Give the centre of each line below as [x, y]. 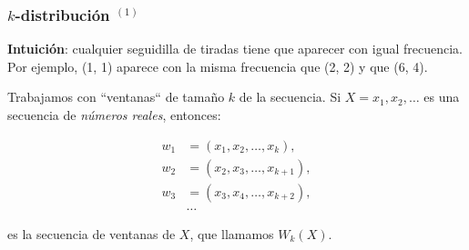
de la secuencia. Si [290, 97]
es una [442, 97]
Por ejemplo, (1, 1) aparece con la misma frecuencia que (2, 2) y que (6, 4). [218, 66]
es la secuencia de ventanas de [92, 233]
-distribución [62, 14]
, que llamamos [232, 233]
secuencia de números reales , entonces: [114, 115]
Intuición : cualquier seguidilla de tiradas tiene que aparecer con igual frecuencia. [235, 49]
